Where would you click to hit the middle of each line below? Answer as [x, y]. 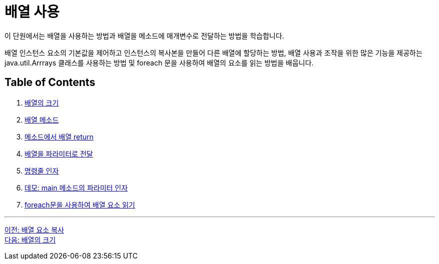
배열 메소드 [42, 119]
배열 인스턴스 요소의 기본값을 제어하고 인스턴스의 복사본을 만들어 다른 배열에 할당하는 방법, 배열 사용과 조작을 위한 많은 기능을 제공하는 [213, 52]
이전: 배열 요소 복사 [34, 229]
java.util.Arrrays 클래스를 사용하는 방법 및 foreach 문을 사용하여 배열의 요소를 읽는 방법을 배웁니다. [159, 62]
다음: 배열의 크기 [30, 239]
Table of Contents [50, 82]
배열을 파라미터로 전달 [59, 153]
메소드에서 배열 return [59, 136]
